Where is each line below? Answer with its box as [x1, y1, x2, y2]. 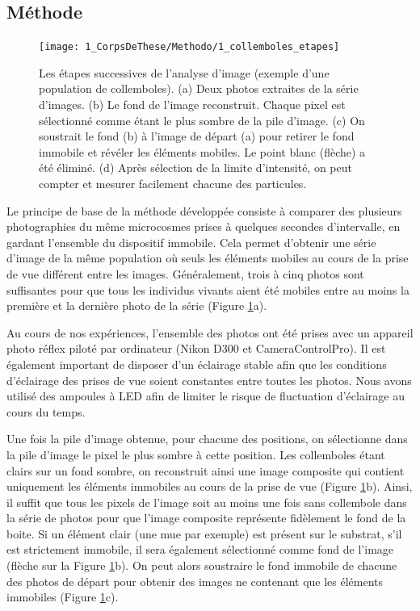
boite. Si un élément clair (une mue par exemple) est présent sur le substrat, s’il [6, 525, 402, 542]
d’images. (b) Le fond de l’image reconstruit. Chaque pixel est [39, 96, 346, 113]
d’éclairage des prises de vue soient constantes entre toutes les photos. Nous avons [6, 371, 412, 388]
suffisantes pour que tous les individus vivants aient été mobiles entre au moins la [6, 281, 409, 298]
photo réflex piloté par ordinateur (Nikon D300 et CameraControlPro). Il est [6, 340, 386, 357]
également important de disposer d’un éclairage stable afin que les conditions [6, 355, 387, 372]
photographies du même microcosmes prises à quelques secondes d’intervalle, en [6, 218, 401, 235]
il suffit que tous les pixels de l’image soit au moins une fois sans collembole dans [6, 493, 407, 510]
